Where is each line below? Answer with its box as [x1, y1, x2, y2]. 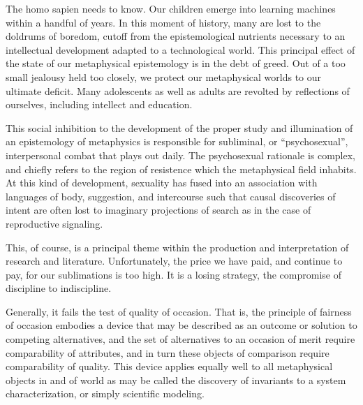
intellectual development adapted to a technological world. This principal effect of [6, 42, 355, 57]
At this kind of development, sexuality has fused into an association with [6, 175, 318, 190]
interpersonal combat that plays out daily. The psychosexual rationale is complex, [6, 147, 356, 162]
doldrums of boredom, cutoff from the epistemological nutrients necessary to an [6, 29, 346, 43]
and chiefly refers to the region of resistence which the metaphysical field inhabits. [6, 161, 357, 176]
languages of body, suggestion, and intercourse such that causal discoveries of [6, 189, 336, 203]
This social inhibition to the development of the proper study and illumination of [6, 120, 353, 135]
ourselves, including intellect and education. [6, 97, 193, 112]
